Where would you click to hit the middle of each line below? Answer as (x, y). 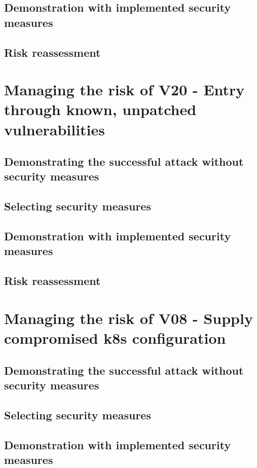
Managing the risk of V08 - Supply (128, 318)
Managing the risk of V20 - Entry (124, 89)
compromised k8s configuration (115, 337)
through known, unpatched (100, 109)
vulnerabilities (54, 129)
